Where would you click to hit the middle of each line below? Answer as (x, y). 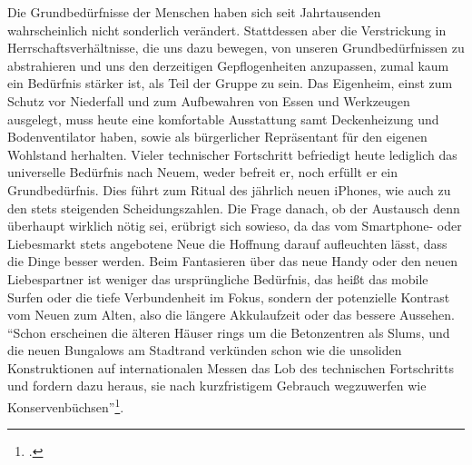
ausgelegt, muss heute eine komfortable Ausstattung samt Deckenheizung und (223, 119)
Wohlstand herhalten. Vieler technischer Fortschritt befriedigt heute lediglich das (232, 154)
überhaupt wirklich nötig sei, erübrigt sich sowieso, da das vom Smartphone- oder (235, 226)
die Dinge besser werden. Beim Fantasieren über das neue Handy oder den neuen (233, 261)
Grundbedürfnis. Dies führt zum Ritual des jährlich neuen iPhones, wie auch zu (229, 189)
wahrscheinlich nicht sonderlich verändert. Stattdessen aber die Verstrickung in (227, 30)
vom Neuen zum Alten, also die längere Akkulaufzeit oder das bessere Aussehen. (231, 315)
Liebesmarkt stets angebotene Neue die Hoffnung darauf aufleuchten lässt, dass (227, 243)
